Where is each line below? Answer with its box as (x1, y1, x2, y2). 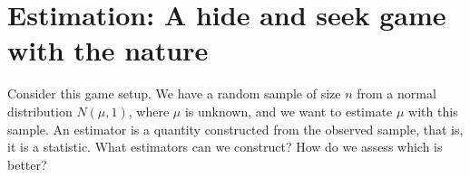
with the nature (7, 32, 209, 69)
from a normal (357, 84, 436, 103)
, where (128, 101, 170, 120)
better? (7, 154, 47, 173)
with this (408, 101, 458, 120)
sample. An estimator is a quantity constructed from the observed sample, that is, (7, 119, 464, 138)
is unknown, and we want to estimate (184, 101, 393, 120)
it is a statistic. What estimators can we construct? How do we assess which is (7, 137, 443, 156)
